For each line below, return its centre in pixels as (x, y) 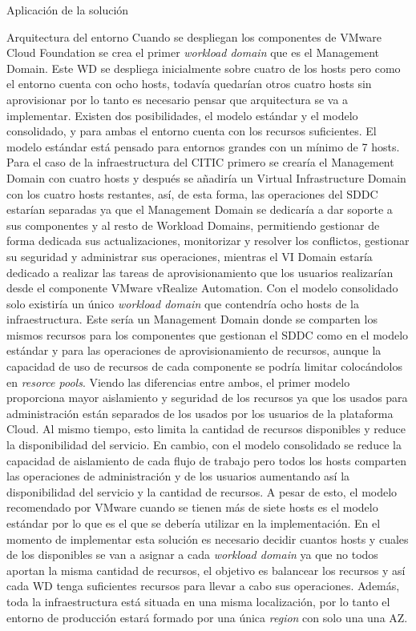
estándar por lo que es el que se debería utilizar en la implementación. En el (194, 523)
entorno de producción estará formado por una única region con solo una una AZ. (207, 617)
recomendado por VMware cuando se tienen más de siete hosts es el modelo (192, 507)
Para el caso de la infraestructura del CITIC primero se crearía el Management (200, 162)
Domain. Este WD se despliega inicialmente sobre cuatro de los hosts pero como (204, 68)
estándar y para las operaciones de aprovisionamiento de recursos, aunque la (194, 350)
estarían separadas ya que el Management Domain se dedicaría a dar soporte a (200, 209)
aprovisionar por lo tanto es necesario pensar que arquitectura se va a (178, 99)
